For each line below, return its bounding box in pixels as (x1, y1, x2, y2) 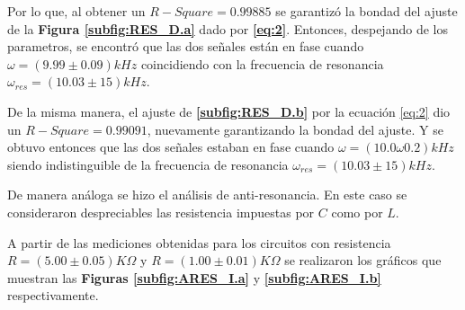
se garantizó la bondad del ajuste (275, 2, 458, 20)
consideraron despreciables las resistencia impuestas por (7, 202, 315, 221)
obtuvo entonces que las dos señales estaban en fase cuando (7, 137, 335, 156)
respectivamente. (7, 286, 99, 305)
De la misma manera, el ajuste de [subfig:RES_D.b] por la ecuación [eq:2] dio (7, 102, 451, 120)
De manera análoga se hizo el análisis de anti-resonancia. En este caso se (7, 185, 407, 204)
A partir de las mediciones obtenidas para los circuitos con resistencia (7, 233, 391, 252)
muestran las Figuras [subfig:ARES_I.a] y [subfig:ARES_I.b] (7, 268, 381, 287)
